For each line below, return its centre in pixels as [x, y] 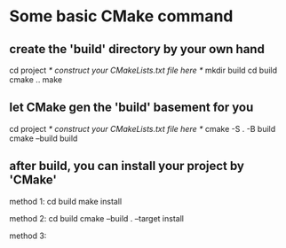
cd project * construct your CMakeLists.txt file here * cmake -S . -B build [143, 128]
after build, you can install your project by [127, 166]
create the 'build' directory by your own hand [137, 49]
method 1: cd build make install [66, 201]
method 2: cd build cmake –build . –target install [97, 218]
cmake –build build [44, 138]
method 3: [28, 236]
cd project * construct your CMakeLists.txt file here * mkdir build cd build [143, 70]
